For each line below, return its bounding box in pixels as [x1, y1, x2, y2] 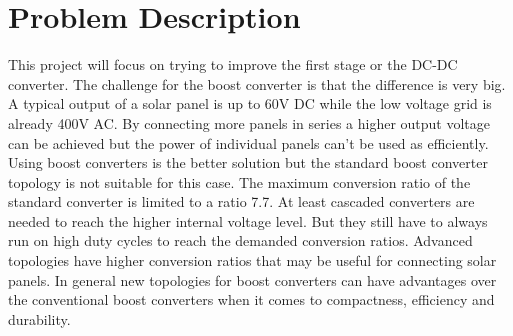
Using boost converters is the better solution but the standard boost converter [8, 152, 488, 173]
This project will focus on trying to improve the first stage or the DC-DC [8, 54, 458, 75]
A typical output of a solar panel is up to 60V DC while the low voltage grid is [8, 93, 492, 114]
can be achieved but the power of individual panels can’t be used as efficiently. [8, 132, 489, 153]
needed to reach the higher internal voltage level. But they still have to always [8, 210, 488, 231]
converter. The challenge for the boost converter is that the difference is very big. [8, 73, 506, 94]
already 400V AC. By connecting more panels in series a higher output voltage [8, 112, 491, 133]
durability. [8, 308, 71, 329]
